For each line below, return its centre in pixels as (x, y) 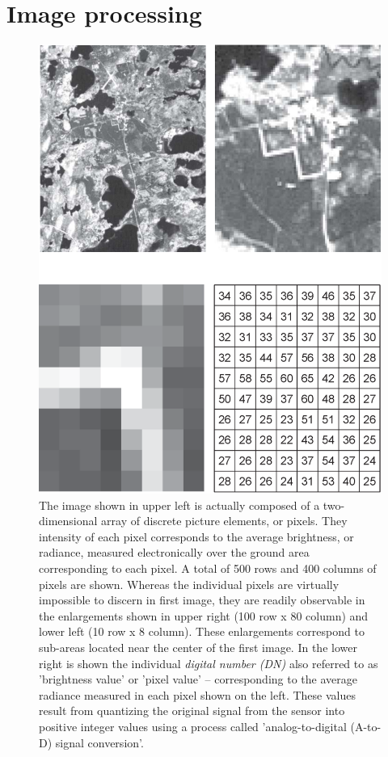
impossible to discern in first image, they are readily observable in (202, 600)
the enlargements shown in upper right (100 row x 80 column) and (204, 615)
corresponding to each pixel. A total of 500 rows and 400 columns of (208, 568)
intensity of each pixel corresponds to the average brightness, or (196, 536)
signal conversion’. (99, 742)
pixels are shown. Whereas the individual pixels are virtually (189, 584)
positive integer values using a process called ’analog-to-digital (193, 726)
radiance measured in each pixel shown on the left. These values (197, 694)
